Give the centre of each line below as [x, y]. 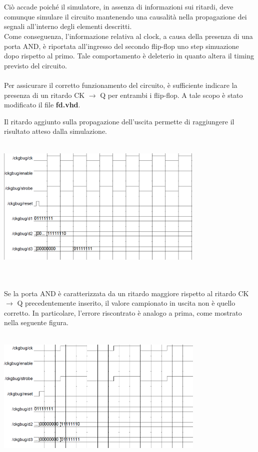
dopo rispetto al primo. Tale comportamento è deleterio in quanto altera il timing [129, 56]
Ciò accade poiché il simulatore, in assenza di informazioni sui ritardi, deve [119, 7]
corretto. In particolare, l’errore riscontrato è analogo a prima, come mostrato [123, 312]
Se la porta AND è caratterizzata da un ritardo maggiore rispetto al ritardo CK [126, 293]
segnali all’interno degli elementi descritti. [68, 26]
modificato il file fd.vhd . [42, 105]
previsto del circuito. [35, 65]
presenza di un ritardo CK [44, 95]
